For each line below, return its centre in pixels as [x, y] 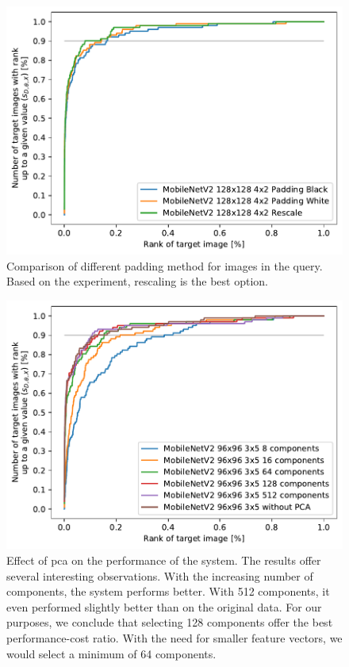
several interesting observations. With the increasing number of [160, 575]
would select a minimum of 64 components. [111, 653]
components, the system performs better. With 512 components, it [168, 591]
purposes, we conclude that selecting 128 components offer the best [170, 622]
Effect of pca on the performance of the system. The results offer [164, 560]
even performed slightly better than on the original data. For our [164, 606]
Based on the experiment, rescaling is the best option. [137, 281]
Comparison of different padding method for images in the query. [165, 265]
